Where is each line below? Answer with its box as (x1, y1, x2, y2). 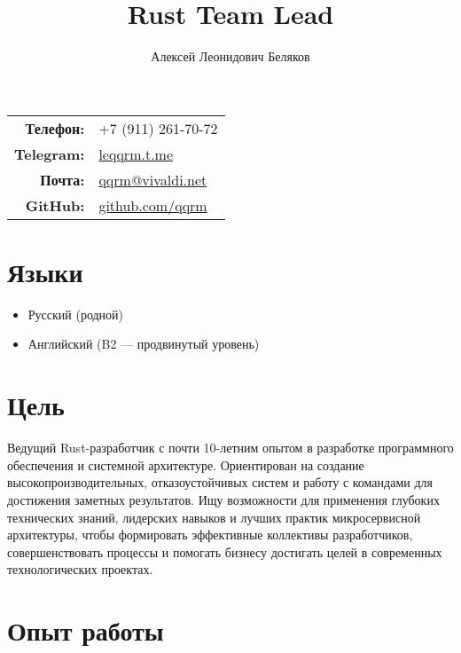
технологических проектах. (7, 560, 153, 578)
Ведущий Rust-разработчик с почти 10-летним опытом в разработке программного (7, 438, 454, 457)
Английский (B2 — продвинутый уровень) (27, 334, 260, 353)
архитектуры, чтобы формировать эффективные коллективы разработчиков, (7, 525, 413, 544)
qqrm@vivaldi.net (98, 169, 207, 190)
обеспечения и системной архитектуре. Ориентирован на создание (7, 455, 364, 474)
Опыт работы (7, 612, 164, 649)
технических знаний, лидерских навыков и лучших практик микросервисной (7, 507, 421, 526)
